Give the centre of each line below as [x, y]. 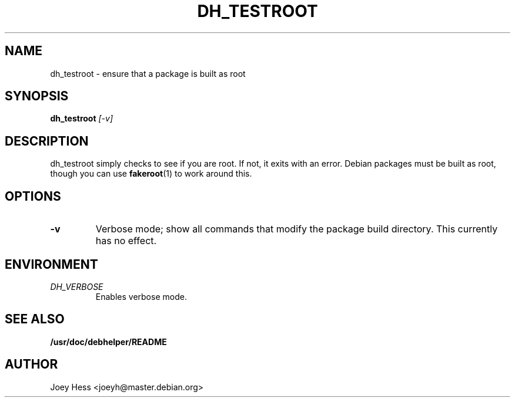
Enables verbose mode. [141, 296]
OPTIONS [33, 196]
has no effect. [126, 241]
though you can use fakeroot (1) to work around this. [151, 174]
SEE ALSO [35, 319]
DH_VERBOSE [77, 286]
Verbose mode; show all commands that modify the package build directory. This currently [297, 229]
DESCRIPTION [47, 141]
